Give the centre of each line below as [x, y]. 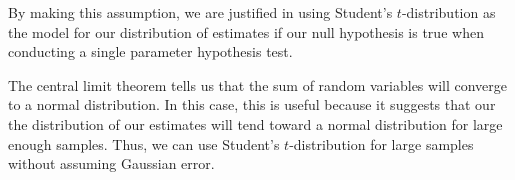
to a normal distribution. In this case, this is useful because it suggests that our [252, 104]
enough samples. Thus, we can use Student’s [144, 143]
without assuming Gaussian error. [111, 163]
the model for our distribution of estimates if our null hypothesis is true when [246, 31]
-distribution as [448, 12]
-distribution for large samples [381, 143]
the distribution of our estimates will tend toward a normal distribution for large [255, 123]
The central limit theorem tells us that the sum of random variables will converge [258, 84]
